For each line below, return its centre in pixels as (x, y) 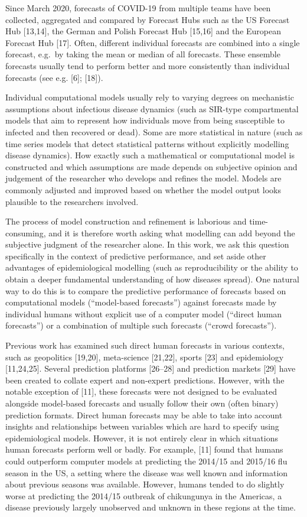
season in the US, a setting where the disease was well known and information (147, 472)
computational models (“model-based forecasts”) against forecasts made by (141, 302)
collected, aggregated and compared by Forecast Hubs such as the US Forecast (148, 19)
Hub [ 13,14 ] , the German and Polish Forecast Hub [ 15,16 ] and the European (143, 31)
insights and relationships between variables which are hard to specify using (142, 426)
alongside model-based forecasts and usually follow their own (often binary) (142, 403)
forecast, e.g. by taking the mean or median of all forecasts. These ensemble (143, 54)
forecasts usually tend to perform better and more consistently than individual (148, 65)
